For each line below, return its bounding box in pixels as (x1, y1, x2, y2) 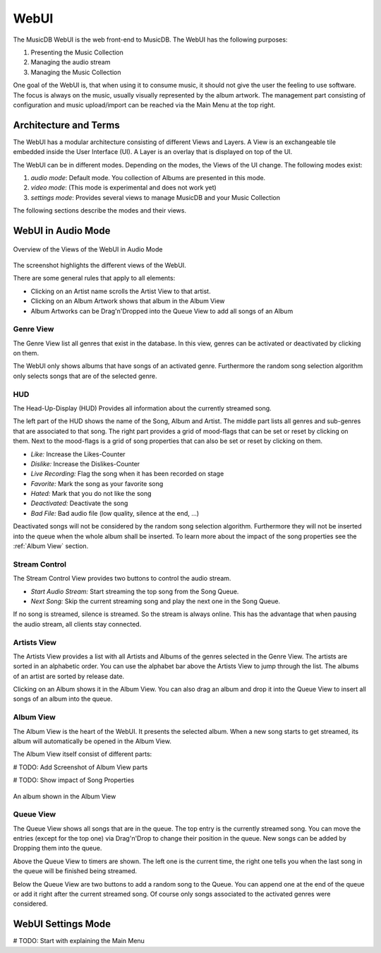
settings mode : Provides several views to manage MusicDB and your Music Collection (30, 193, 280, 201)
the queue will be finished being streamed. (13, 867, 138, 875)
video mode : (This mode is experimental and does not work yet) (30, 184, 217, 192)
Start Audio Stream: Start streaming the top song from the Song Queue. (30, 587, 239, 596)
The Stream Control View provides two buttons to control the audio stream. (13, 574, 231, 583)
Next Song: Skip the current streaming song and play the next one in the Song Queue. (30, 597, 281, 605)
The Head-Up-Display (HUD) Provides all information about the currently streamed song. (13, 403, 272, 413)
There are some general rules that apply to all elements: (13, 274, 176, 283)
